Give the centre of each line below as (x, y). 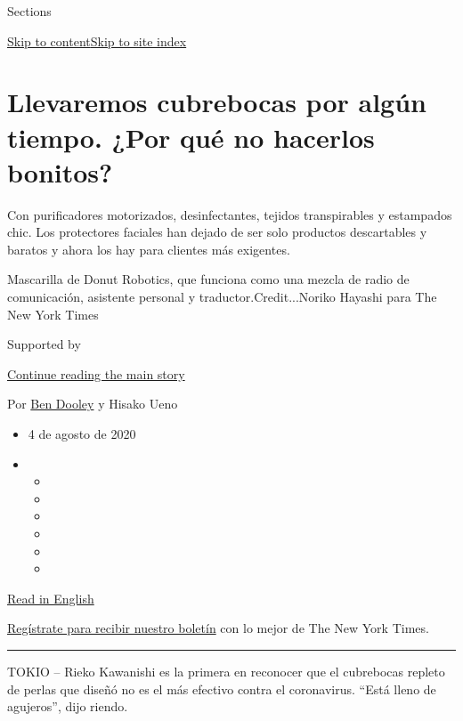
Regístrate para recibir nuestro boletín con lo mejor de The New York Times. (218, 628)
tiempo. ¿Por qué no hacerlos (191, 137)
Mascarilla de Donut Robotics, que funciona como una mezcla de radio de (208, 279)
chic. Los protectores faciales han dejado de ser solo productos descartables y (217, 232)
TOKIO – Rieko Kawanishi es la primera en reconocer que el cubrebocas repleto (226, 671)
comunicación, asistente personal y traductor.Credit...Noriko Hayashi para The (222, 297)
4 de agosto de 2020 (82, 434)
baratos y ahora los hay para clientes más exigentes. (149, 249)
